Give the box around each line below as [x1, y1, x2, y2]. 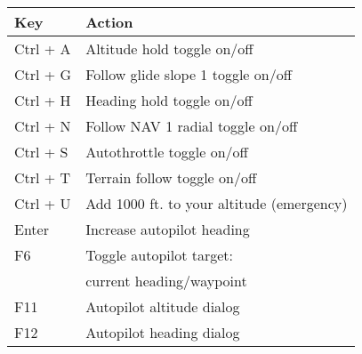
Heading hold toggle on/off [85, 90, 253, 110]
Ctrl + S [14, 141, 68, 162]
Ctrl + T [14, 167, 71, 188]
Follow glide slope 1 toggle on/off [85, 64, 293, 84]
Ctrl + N [14, 116, 71, 136]
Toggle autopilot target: [85, 245, 234, 265]
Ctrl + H [14, 90, 71, 110]
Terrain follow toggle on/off [85, 167, 257, 188]
